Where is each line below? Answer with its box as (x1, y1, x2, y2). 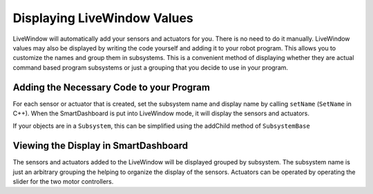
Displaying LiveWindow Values (12, 10, 193, 26)
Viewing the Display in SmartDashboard (12, 140, 189, 152)
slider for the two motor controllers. (12, 177, 114, 186)
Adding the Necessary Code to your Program (12, 81, 211, 93)
